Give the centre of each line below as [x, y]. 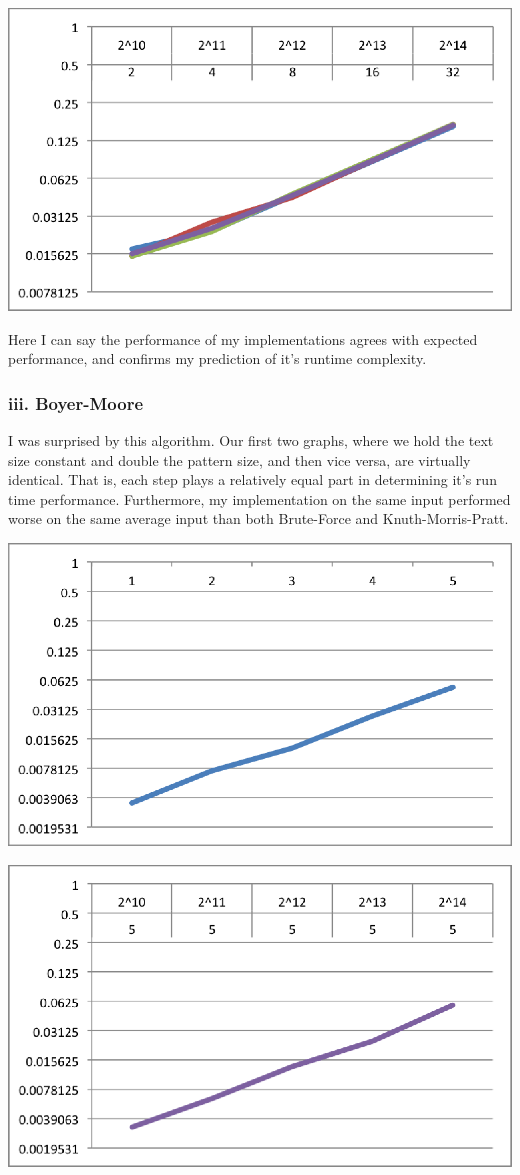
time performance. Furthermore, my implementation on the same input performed [259, 498]
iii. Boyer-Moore [76, 402]
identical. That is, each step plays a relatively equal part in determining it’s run [252, 479]
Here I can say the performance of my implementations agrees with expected [243, 338]
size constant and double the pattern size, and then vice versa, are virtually [239, 459]
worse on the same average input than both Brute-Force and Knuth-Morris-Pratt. [258, 518]
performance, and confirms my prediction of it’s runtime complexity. [217, 358]
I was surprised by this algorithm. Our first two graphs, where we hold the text [251, 440]
